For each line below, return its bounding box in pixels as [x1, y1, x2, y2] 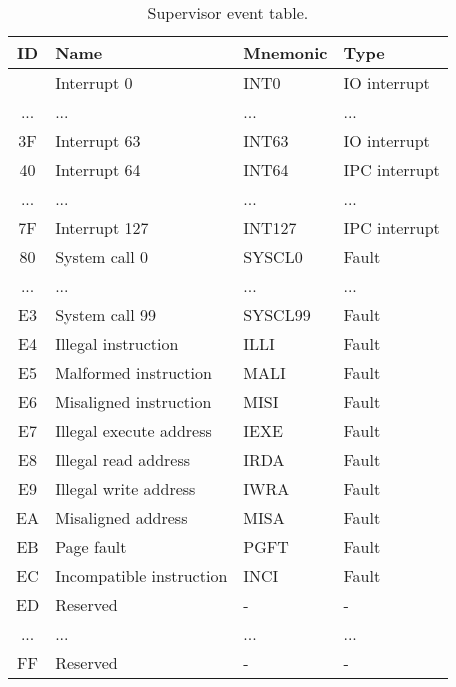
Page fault [55, 535, 127, 558]
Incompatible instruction [55, 564, 228, 587]
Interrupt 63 [55, 129, 141, 152]
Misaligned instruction [55, 390, 212, 413]
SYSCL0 [243, 245, 303, 268]
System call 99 [55, 303, 157, 326]
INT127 [243, 216, 297, 239]
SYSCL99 [243, 303, 311, 326]
